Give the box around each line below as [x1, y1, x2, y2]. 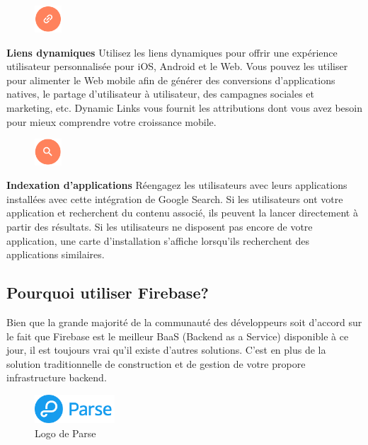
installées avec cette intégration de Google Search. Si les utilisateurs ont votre [6, 191, 343, 206]
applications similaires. [6, 247, 105, 262]
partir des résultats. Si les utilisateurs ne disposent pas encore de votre [6, 219, 313, 234]
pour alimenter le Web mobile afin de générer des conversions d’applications [6, 72, 335, 87]
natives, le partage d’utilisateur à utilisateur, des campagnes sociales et [6, 86, 315, 101]
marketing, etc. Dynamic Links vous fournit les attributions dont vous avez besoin [6, 100, 363, 115]
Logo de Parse [35, 425, 96, 440]
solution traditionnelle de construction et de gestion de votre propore [6, 356, 306, 371]
